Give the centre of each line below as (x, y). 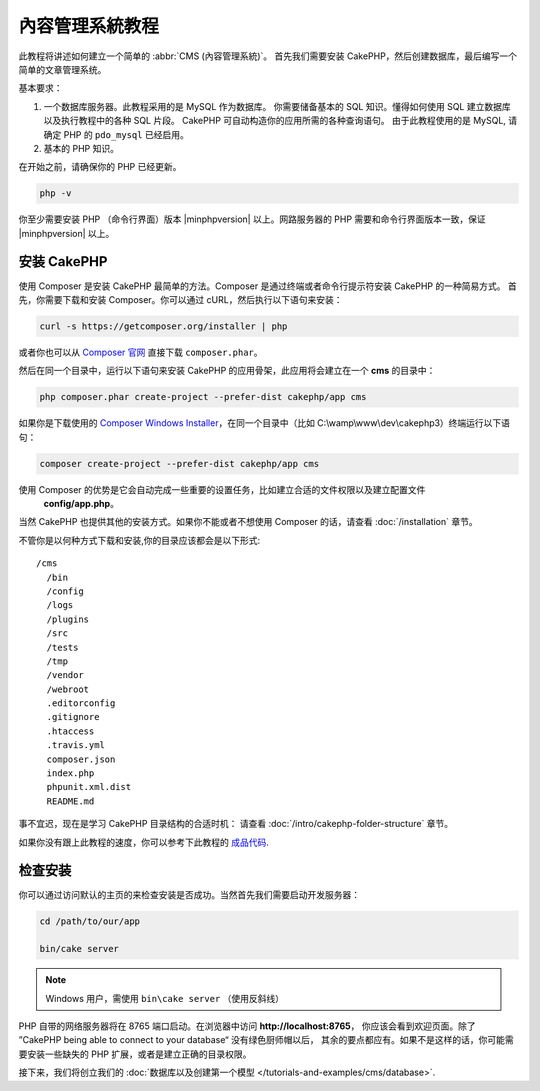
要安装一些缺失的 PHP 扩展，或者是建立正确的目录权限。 (135, 1054)
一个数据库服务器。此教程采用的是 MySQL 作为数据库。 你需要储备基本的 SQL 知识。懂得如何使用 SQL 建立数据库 (277, 106)
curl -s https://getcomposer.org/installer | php (163, 326)
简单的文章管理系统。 (62, 69)
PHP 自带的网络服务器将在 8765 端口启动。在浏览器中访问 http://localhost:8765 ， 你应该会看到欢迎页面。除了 (247, 1026)
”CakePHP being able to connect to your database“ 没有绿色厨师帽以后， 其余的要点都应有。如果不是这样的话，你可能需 (266, 1040)
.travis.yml (75, 745)
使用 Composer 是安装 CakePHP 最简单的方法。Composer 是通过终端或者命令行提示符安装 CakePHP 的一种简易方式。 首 (267, 286)
